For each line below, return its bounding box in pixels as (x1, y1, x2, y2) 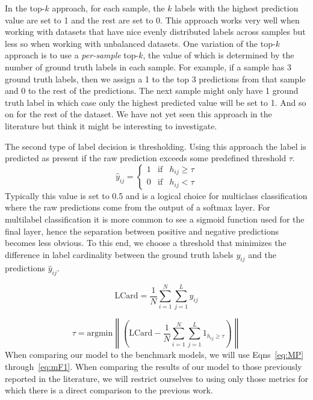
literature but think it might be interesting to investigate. (5, 119, 217, 132)
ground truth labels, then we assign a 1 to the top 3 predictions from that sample (5, 72, 306, 85)
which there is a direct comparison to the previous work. (5, 384, 213, 396)
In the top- (5, 2, 45, 14)
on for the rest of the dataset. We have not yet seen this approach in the (5, 108, 272, 120)
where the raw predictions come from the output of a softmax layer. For (5, 201, 270, 214)
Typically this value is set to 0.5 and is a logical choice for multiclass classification (5, 189, 308, 202)
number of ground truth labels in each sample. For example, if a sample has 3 (5, 60, 291, 73)
